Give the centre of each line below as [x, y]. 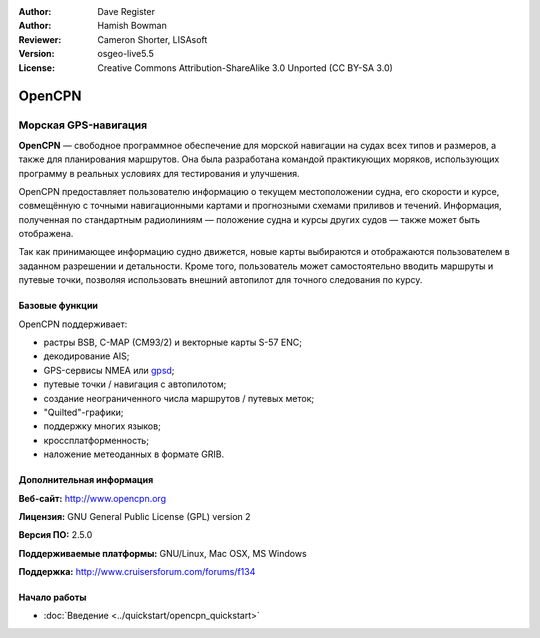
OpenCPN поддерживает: [73, 324]
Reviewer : [40, 39]
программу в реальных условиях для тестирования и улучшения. [159, 173]
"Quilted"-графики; [83, 412]
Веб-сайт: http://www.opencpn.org [92, 498]
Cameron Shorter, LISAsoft [152, 39]
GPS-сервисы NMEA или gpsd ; [109, 370]
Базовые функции [58, 306]
